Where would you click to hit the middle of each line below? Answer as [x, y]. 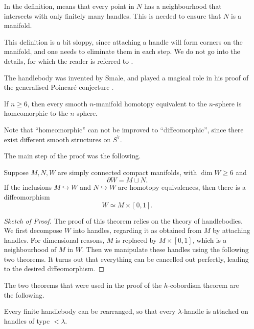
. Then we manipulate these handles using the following [165, 249]
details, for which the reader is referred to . [69, 61]
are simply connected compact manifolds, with [127, 172]
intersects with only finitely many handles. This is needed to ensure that [113, 15]
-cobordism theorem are [203, 285]
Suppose [16, 172]
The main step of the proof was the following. [72, 156]
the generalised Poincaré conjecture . [59, 87]
